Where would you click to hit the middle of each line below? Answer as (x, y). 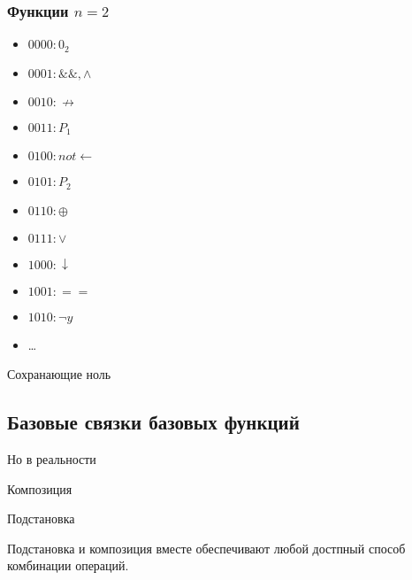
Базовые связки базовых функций (153, 422)
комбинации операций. (68, 565)
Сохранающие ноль (59, 374)
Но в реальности (52, 459)
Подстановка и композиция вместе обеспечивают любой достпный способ (206, 548)
